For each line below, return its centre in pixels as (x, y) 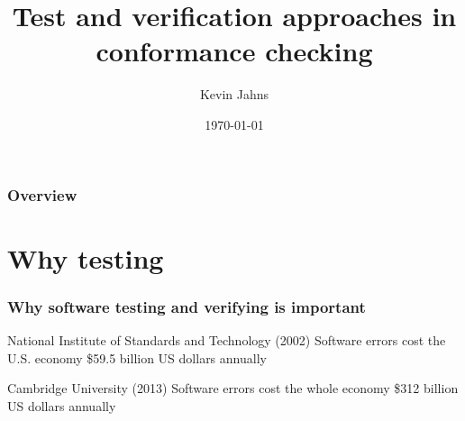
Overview (42, 194)
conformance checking (234, 51)
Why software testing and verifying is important (187, 306)
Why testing (86, 257)
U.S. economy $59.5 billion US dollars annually (137, 357)
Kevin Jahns (234, 94)
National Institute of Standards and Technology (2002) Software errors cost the (227, 340)
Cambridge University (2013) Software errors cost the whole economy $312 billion (233, 388)
